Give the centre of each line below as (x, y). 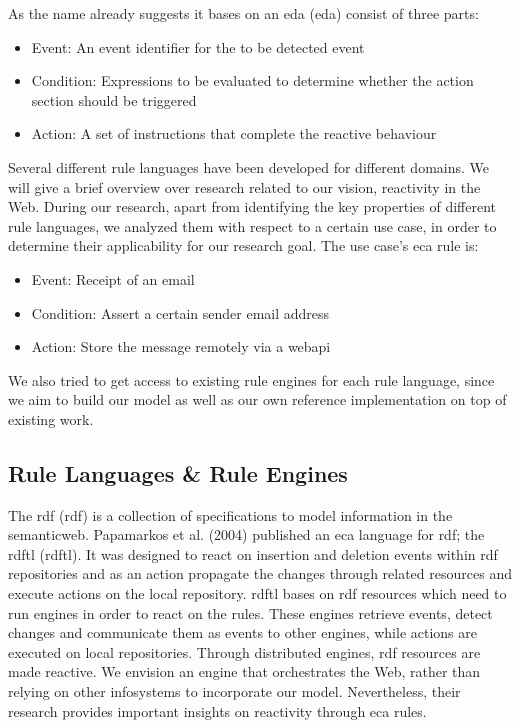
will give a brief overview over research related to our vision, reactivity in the (244, 186)
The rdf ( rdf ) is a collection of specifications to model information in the (230, 514)
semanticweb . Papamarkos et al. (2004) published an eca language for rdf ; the (246, 534)
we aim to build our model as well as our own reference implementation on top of (257, 399)
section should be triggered (114, 99)
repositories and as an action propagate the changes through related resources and (260, 573)
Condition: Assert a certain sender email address (180, 312)
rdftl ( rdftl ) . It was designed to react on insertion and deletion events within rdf (253, 553)
